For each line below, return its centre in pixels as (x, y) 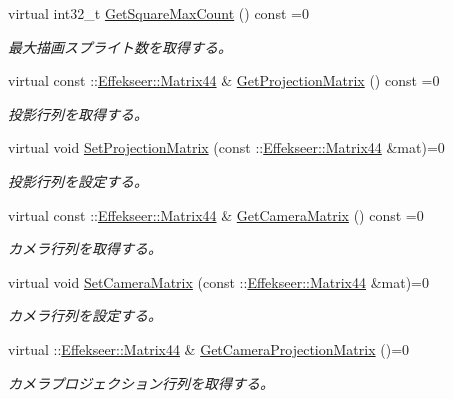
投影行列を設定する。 (78, 180)
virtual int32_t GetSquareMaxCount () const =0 (158, 13)
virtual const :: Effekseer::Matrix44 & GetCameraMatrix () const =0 (216, 214)
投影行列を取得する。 (78, 113)
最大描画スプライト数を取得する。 (120, 46)
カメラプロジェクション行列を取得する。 (141, 382)
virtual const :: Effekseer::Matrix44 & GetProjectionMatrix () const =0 (224, 80)
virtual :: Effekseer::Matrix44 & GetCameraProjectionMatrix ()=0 (209, 348)
